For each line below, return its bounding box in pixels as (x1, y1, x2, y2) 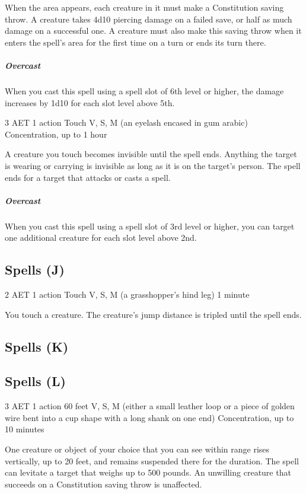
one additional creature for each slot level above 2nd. (5, 231, 197, 244)
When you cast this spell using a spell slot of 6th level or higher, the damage (5, 84, 284, 97)
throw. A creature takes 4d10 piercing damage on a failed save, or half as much (5, 12, 292, 25)
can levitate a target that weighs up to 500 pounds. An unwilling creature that (5, 466, 291, 479)
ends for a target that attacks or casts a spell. (5, 171, 171, 183)
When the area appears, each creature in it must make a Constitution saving (5, 1, 284, 13)
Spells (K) (5, 337, 69, 355)
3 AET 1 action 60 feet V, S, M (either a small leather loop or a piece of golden (5, 400, 295, 412)
